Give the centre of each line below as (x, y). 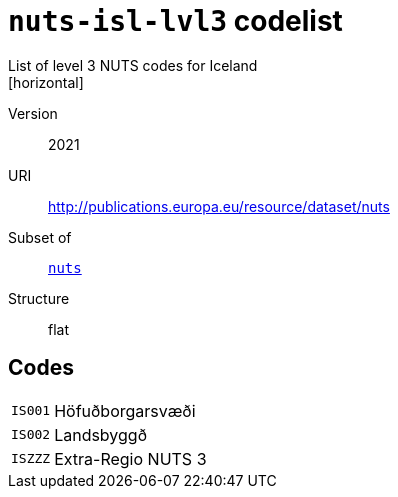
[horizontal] (46, 82)
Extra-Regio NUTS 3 (130, 458)
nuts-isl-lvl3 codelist (175, 21)
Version (33, 113)
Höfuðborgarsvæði (125, 410)
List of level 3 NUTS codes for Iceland (133, 65)
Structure (39, 298)
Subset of (40, 237)
